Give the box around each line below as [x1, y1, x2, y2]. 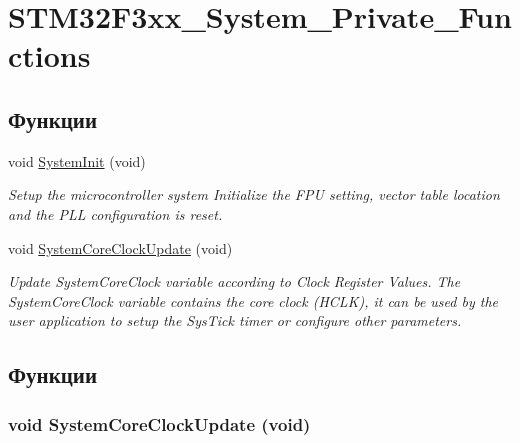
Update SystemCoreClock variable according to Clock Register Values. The [8, 271, 461, 292]
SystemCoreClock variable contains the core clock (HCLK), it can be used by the [8, 290, 498, 311]
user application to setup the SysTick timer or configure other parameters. [8, 310, 462, 331]
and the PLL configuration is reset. [8, 203, 223, 224]
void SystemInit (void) [8, 150, 146, 171]
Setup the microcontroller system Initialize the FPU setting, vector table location [8, 184, 500, 205]
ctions [8, 35, 91, 76]
